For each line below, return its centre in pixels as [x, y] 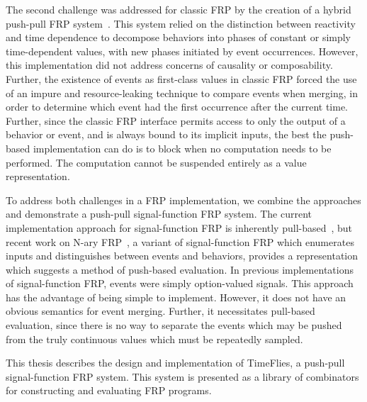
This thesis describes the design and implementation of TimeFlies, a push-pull [175, 363]
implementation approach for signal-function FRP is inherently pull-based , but [179, 227]
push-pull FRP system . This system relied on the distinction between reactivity [181, 23]
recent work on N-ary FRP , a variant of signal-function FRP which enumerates [180, 241]
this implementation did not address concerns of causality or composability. [169, 65]
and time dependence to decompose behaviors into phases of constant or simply [179, 37]
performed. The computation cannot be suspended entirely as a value [156, 162]
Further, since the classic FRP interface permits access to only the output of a [176, 120]
